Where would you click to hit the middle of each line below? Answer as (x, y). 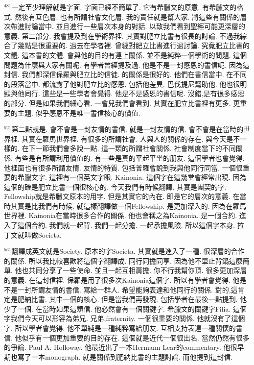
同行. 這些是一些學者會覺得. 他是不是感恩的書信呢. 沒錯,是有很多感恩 (134, 93)
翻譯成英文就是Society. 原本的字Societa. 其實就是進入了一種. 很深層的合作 (128, 251)
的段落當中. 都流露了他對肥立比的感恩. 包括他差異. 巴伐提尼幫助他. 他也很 (122, 84)
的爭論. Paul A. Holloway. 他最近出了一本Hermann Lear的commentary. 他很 (121, 347)
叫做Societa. (43, 234)
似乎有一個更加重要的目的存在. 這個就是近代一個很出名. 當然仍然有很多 (136, 337)
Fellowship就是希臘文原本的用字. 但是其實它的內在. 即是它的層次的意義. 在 (122, 196)
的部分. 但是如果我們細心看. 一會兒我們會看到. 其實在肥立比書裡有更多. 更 (122, 103)
